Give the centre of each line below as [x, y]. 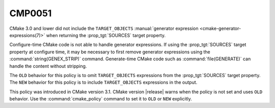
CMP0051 [31, 13]
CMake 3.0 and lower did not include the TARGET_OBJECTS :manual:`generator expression [104, 28]
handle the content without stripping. [48, 66]
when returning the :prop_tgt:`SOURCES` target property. [106, 35]
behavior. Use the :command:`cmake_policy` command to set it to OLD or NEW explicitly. [101, 99]
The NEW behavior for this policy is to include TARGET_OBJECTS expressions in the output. [103, 82]
